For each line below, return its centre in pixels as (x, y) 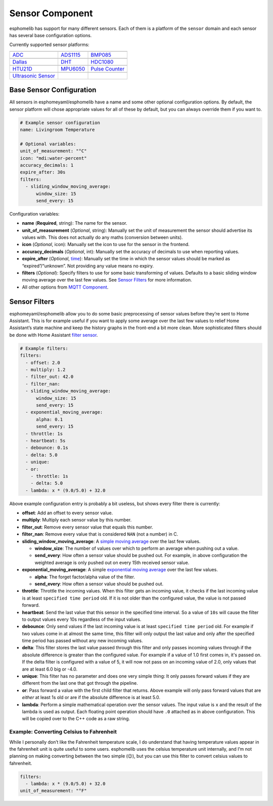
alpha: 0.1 (50, 419)
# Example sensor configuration (60, 122)
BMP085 (101, 55)
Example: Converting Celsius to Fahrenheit (63, 732)
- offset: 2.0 (43, 362)
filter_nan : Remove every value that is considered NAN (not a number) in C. (100, 534)
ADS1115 (71, 55)
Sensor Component (51, 13)
